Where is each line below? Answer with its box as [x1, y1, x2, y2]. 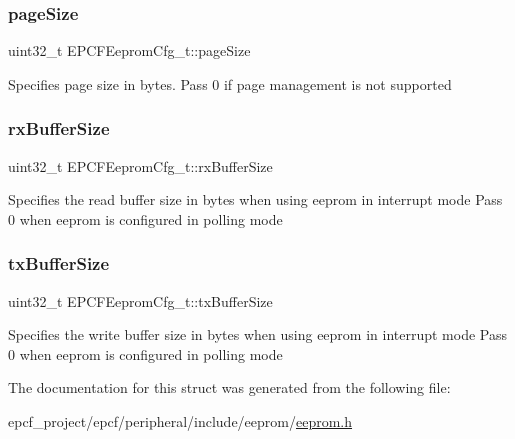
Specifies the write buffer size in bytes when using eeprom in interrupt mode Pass [8, 324, 507, 345]
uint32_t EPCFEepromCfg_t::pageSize [8, 40, 251, 61]
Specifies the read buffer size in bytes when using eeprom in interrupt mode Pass [8, 189, 503, 210]
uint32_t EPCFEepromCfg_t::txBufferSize [8, 290, 273, 311]
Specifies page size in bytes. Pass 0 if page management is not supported [8, 73, 452, 94]
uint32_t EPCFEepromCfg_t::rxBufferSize [8, 155, 273, 176]
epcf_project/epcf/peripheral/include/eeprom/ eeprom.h [8, 411, 353, 431]
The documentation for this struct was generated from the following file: [8, 377, 451, 398]
